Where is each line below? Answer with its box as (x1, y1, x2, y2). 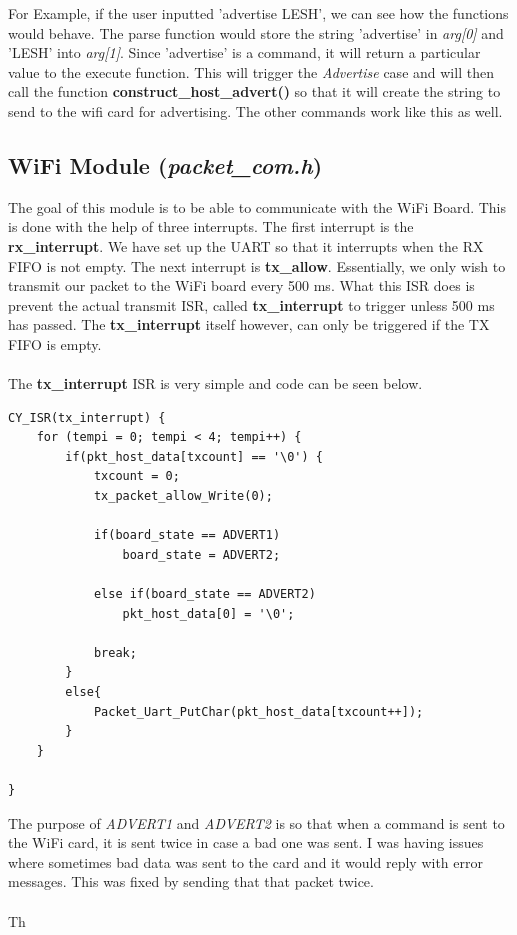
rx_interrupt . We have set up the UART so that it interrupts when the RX (8, 235, 484, 256)
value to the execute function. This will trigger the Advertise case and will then (8, 61, 494, 82)
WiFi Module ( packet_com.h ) (8, 149, 323, 180)
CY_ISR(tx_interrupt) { (8, 410, 166, 425)
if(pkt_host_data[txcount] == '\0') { (65, 449, 323, 464)
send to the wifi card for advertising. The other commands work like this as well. (8, 100, 503, 121)
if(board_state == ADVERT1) (93, 528, 281, 543)
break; (93, 645, 137, 660)
